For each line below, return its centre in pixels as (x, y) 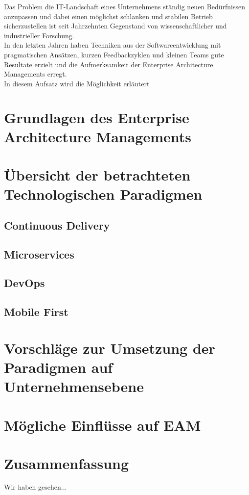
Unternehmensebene (74, 386)
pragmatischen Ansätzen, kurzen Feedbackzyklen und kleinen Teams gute (114, 54)
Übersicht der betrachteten (97, 175)
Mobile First (36, 312)
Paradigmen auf (58, 367)
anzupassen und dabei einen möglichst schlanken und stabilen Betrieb (108, 16)
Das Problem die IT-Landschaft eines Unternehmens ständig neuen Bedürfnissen (124, 6)
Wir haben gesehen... (35, 486)
